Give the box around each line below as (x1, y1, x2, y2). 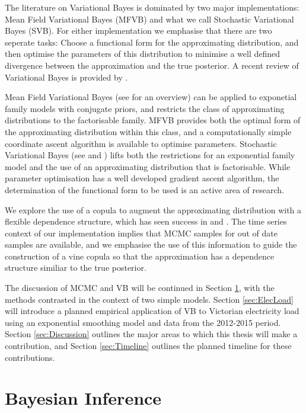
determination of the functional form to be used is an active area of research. (5, 183, 284, 196)
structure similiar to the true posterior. (5, 261, 146, 274)
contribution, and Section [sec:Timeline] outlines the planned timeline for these (5, 340, 292, 352)
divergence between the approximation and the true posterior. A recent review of (5, 59, 299, 71)
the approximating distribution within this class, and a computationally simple (5, 125, 292, 137)
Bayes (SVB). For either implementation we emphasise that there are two (5, 24, 272, 37)
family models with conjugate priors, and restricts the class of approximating (5, 102, 285, 114)
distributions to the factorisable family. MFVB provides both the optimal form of (5, 114, 301, 126)
